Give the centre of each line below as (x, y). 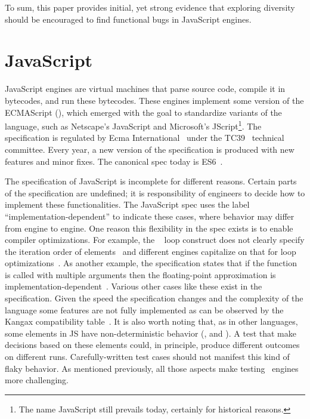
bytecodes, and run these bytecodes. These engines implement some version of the (154, 100)
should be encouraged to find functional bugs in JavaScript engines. (128, 19)
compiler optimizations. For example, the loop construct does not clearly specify (155, 240)
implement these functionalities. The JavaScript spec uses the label (127, 204)
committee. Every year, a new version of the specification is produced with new (150, 149)
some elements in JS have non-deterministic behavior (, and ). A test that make (151, 333)
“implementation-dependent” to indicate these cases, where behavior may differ (150, 216)
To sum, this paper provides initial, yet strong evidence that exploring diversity (150, 7)
